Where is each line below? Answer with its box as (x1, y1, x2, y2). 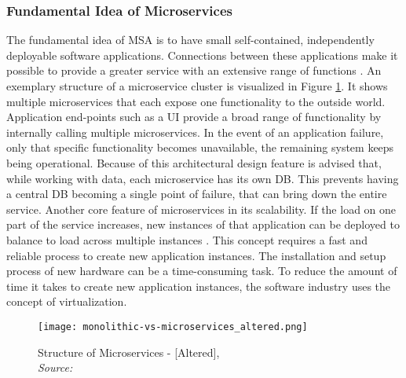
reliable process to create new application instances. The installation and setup (6, 247, 386, 263)
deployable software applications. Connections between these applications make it (6, 46, 398, 63)
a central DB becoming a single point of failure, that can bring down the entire (6, 185, 387, 202)
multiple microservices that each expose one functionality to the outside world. (6, 93, 386, 109)
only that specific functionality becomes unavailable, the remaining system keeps (6, 139, 394, 156)
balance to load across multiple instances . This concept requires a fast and (6, 231, 368, 248)
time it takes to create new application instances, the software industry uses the (6, 277, 391, 294)
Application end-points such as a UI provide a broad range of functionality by (6, 108, 382, 125)
